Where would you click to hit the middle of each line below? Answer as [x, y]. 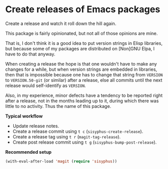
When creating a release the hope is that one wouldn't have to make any [81, 64]
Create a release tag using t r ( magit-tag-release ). [67, 136]
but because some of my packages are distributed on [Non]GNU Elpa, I [80, 48]
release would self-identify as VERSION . [46, 86]
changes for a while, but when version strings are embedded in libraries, [81, 69]
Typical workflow [24, 116]
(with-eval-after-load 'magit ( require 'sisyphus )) [61, 161]
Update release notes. [36, 126]
